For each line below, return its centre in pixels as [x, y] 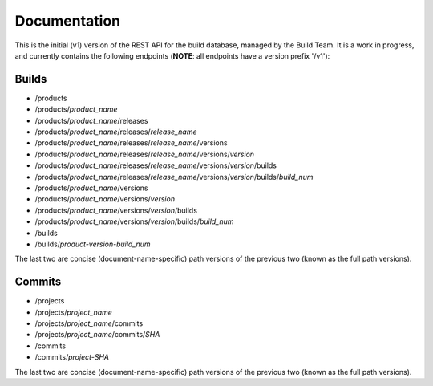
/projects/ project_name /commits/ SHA [97, 335]
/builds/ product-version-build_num [93, 244]
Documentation [68, 21]
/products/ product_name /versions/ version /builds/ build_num [134, 221]
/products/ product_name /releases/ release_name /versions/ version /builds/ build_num [174, 177]
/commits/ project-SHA [72, 357]
